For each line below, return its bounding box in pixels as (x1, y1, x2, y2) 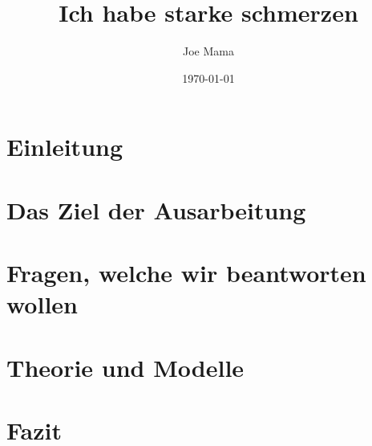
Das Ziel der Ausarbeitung (6, 193, 306, 226)
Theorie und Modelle (6, 350, 245, 383)
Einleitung (6, 130, 123, 163)
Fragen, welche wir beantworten (6, 256, 366, 289)
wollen (6, 288, 78, 321)
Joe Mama (183, 43, 234, 59)
